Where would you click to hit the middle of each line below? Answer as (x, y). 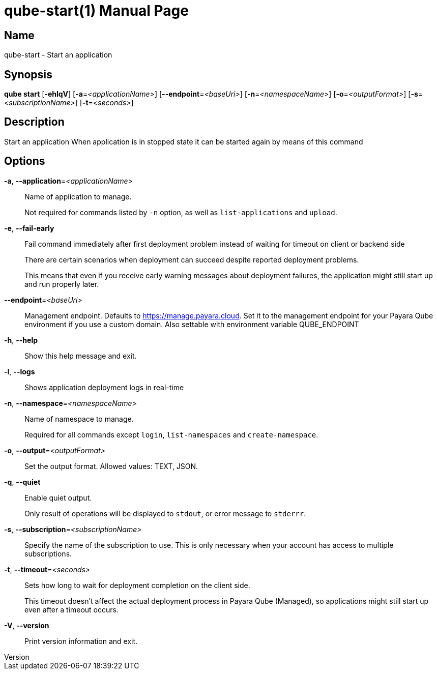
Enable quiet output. (58, 497)
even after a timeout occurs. (71, 609)
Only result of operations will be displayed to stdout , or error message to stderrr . (165, 513)
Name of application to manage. (78, 196)
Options (25, 161)
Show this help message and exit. (81, 356)
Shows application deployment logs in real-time (104, 387)
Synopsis (28, 74)
